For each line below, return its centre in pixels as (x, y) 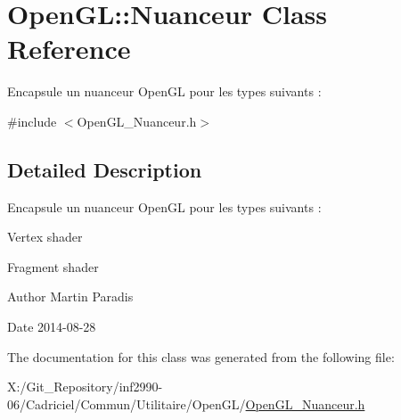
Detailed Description (105, 169)
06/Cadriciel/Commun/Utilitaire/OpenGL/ (127, 404)
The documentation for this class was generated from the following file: (201, 356)
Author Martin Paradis (70, 296)
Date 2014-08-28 (52, 327)
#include (32, 121)
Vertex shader (45, 237)
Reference (69, 49)
